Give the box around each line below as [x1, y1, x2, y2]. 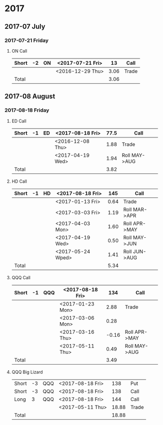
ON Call [11, 48, 27, 54]
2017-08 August [4, 92, 55, 100]
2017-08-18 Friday [4, 107, 50, 114]
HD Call [11, 178, 27, 184]
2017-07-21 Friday [4, 37, 49, 44]
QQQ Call [11, 274, 31, 280]
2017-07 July [4, 22, 46, 31]
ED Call [11, 118, 27, 124]
